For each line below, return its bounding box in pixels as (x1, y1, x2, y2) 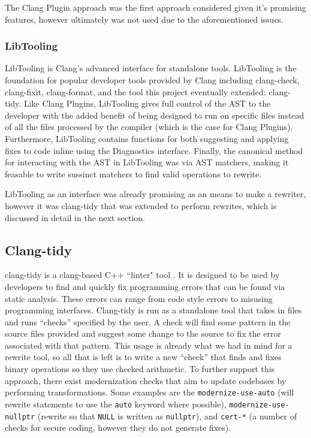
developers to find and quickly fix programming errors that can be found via (5, 280, 285, 292)
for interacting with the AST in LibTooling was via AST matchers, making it (5, 156, 289, 168)
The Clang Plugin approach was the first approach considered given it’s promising (5, 1, 306, 13)
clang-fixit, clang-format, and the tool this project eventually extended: (5, 85, 266, 98)
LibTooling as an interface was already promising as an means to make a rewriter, (5, 188, 306, 200)
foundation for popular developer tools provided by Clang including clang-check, (5, 74, 300, 86)
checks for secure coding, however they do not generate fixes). (5, 421, 231, 434)
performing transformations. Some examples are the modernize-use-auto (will (5, 386, 294, 398)
